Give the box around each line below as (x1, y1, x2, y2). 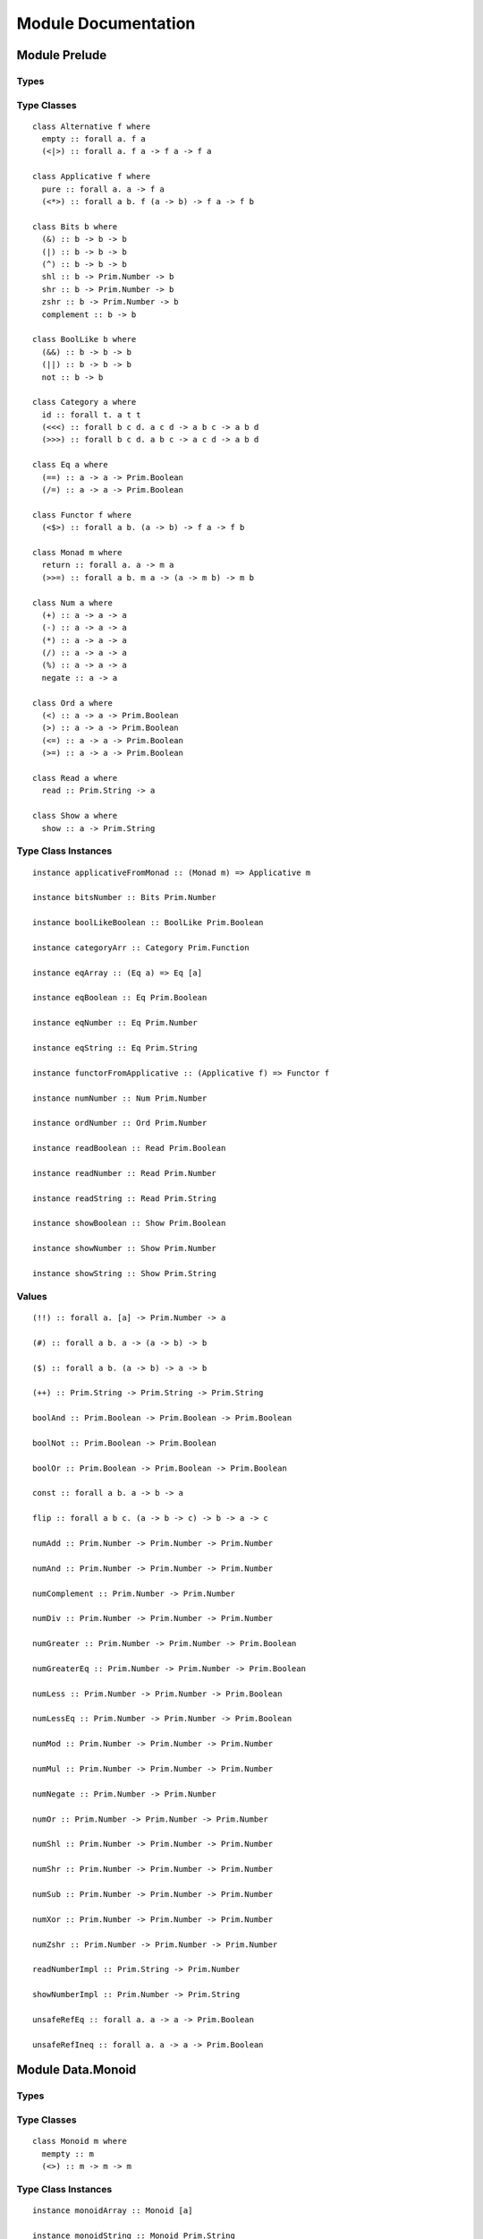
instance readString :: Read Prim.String (32, 1193, 216, 1204)
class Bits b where (32, 221, 118, 232)
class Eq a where (32, 459, 108, 470)
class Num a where (32, 597, 114, 608)
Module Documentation (16, 13, 196, 33)
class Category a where (32, 397, 137, 407)
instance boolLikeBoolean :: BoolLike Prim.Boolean (32, 918, 264, 928)
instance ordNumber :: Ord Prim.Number (32, 1118, 208, 1128)
